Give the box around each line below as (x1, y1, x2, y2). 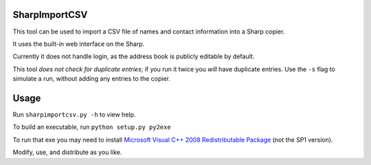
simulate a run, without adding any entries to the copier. (12, 75, 171, 83)
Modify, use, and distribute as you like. (12, 148, 122, 157)
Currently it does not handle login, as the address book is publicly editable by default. (12, 52, 255, 61)
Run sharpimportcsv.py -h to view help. (12, 110, 136, 118)
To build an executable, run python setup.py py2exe (12, 123, 171, 131)
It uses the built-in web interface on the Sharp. (12, 40, 145, 48)
